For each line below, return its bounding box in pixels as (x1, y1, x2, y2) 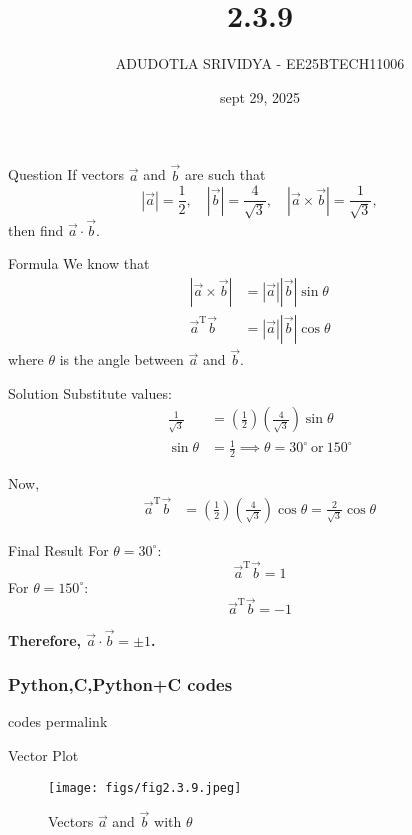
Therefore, (8, 629, 81, 650)
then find (8, 219, 64, 240)
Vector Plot (8, 744, 79, 765)
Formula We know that (8, 253, 150, 274)
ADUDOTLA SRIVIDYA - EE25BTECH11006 (115, 53, 405, 74)
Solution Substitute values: (8, 382, 172, 403)
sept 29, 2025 (219, 86, 301, 107)
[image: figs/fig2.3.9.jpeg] (48, 780, 242, 795)
